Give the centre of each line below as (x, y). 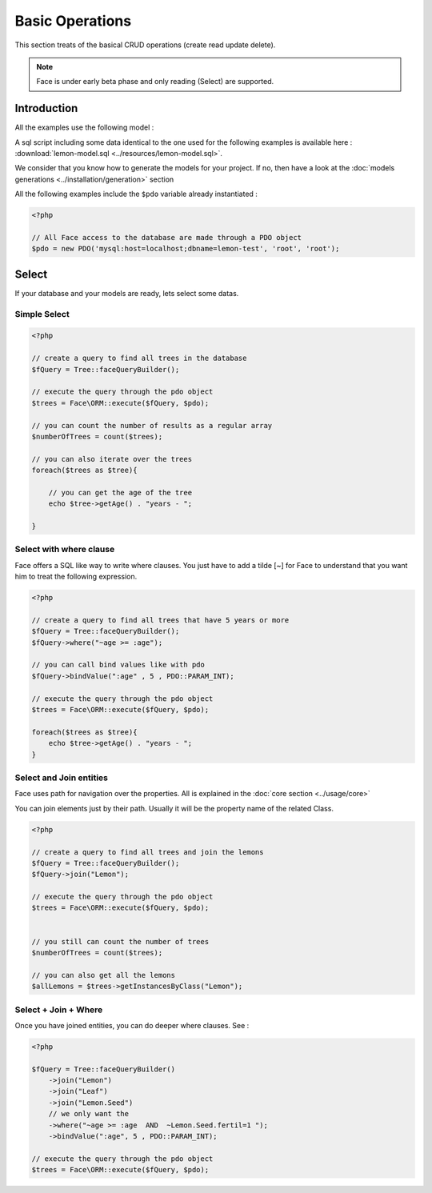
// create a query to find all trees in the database (139, 358)
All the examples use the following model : (84, 127)
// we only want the (89, 1114)
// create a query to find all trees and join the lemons (148, 852)
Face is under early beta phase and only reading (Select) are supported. (155, 82)
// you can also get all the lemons (104, 975)
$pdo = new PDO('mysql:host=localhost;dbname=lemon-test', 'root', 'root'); (186, 249)
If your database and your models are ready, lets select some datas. (127, 293)
